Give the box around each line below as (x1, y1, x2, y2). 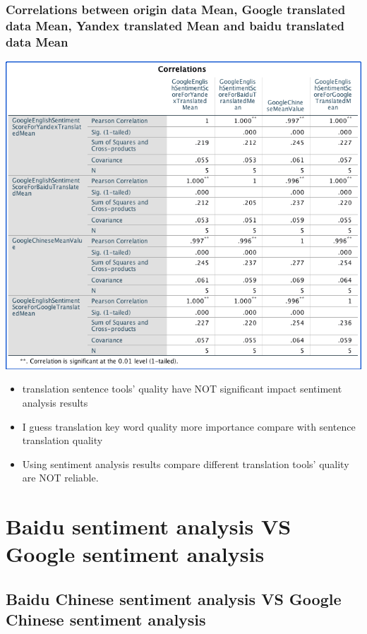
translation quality (22, 433, 103, 448)
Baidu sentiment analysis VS (6, 512, 291, 541)
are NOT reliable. (22, 470, 99, 485)
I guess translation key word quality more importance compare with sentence (22, 419, 356, 433)
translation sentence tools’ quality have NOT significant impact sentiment (22, 381, 342, 396)
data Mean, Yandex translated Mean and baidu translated (6, 16, 345, 34)
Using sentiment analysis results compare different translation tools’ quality (22, 456, 349, 471)
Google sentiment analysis (6, 539, 265, 568)
